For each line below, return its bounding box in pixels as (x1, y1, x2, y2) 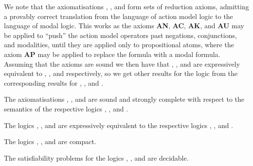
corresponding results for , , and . (4, 77, 104, 88)
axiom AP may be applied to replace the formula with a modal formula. (4, 49, 220, 59)
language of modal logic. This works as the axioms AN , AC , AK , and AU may (4, 20, 244, 31)
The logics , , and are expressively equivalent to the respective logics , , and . (4, 120, 234, 130)
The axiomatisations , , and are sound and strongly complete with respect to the (4, 94, 244, 104)
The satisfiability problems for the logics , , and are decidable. (4, 152, 189, 163)
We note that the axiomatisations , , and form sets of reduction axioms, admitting (4, 1, 249, 11)
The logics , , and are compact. (4, 136, 96, 147)
